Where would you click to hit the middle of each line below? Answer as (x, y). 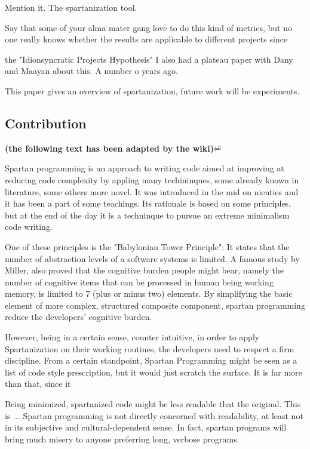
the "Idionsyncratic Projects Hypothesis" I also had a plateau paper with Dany (149, 59)
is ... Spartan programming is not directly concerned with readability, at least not (154, 415)
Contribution (46, 123)
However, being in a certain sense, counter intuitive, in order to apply (132, 337)
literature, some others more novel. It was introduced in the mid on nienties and (152, 191)
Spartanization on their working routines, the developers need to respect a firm (150, 348)
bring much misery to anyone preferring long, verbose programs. (122, 439)
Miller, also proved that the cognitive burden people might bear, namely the (144, 270)
